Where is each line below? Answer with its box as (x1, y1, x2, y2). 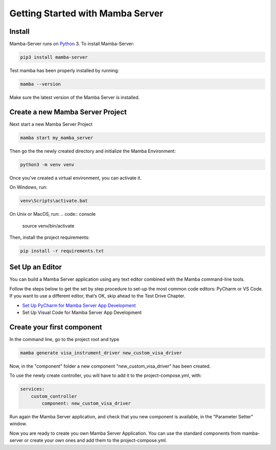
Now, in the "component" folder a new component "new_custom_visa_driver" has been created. (9, 363, 211, 369)
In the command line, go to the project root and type (9, 336, 120, 342)
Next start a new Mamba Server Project (9, 121, 93, 127)
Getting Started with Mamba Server (9, 8, 164, 19)
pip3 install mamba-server (20, 54, 88, 60)
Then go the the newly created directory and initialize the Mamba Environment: (9, 148, 176, 154)
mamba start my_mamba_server (20, 134, 94, 141)
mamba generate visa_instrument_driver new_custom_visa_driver (20, 350, 182, 355)
